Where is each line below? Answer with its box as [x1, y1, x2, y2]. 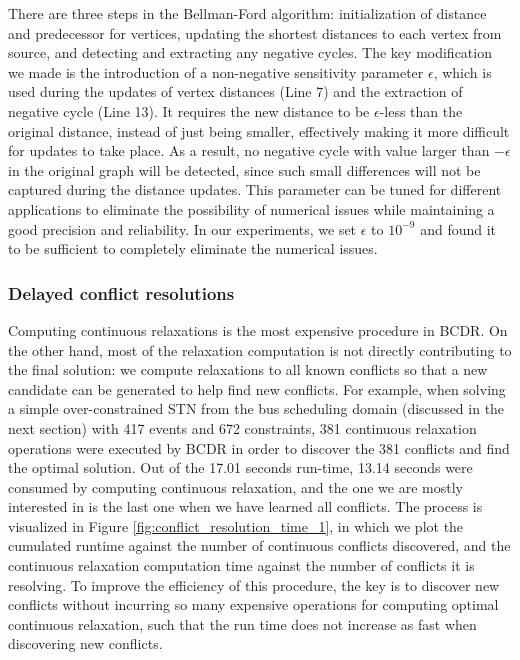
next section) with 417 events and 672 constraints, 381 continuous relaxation [8, 417, 477, 438]
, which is [433, 61, 492, 82]
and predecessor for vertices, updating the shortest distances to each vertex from [8, 22, 502, 43]
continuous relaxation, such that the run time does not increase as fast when [8, 613, 477, 634]
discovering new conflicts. [8, 633, 163, 654]
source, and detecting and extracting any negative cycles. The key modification [8, 42, 492, 63]
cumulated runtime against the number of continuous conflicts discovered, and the [8, 535, 511, 556]
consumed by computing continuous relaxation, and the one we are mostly [8, 476, 463, 497]
